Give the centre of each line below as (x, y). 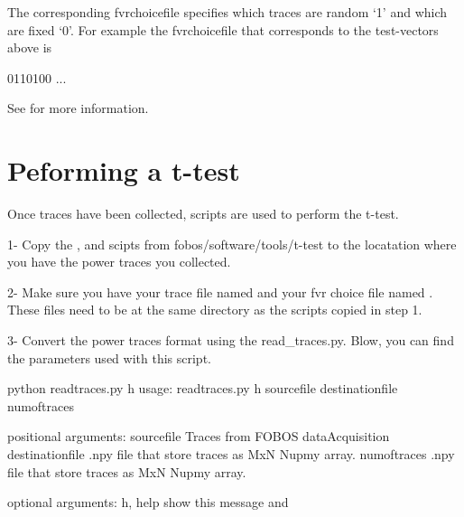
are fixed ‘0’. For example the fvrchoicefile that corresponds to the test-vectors (223, 29)
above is (30, 47)
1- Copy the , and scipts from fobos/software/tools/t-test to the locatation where (232, 244)
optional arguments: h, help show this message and (148, 502)
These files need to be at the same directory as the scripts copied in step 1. (215, 310)
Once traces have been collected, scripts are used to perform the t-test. (203, 214)
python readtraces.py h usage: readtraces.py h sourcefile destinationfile (203, 388)
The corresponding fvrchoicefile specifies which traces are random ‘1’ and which (227, 12)
